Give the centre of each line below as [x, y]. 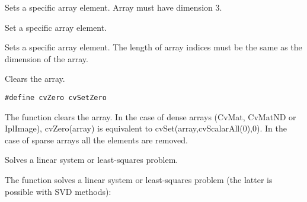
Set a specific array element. [56, 27]
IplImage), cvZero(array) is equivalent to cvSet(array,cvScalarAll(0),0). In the [146, 128]
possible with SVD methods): [58, 191]
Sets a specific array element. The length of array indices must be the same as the [153, 47]
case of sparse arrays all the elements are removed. [96, 140]
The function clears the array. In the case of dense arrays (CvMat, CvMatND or [151, 116]
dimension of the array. [47, 58]
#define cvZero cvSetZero [56, 97]
